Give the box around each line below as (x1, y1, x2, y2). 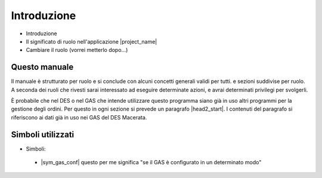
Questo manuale (11, 62, 74, 72)
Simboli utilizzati (11, 129, 75, 140)
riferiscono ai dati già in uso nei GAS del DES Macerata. (11, 113, 147, 121)
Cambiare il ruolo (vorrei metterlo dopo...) (26, 47, 128, 54)
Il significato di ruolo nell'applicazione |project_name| (26, 38, 157, 45)
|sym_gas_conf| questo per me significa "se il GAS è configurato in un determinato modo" (41, 159, 262, 166)
